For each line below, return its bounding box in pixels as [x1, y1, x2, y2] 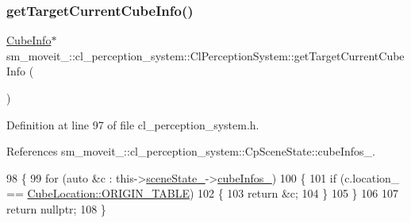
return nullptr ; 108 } [6, 200, 106, 217]
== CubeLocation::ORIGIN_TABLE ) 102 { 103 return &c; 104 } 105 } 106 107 [6, 185, 398, 202]
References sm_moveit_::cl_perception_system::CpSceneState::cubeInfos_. [6, 143, 375, 160]
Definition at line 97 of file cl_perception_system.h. [6, 116, 259, 133]
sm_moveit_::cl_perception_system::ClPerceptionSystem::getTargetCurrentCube [6, 47, 405, 63]
